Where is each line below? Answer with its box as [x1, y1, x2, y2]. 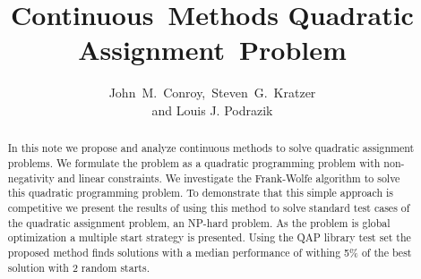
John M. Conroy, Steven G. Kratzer [108, 83, 316, 102]
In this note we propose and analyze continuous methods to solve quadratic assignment [7, 140, 415, 156]
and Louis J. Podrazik [151, 100, 273, 119]
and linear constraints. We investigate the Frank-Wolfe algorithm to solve [57, 170, 400, 185]
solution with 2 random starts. [7, 259, 150, 275]
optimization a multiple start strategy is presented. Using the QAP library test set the [7, 230, 411, 245]
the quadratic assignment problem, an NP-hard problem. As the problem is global [7, 215, 391, 230]
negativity [7, 170, 55, 185]
